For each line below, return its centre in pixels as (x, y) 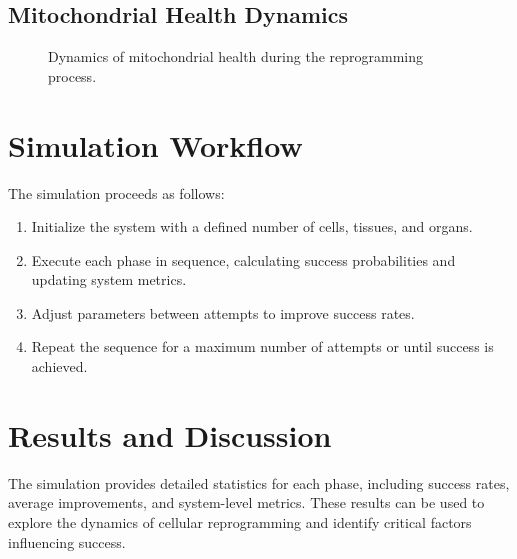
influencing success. (67, 541)
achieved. (59, 366)
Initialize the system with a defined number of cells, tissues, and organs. (252, 226)
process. (72, 75)
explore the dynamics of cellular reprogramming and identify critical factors (240, 521)
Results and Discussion (170, 434)
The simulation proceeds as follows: (116, 192)
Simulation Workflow (155, 144)
